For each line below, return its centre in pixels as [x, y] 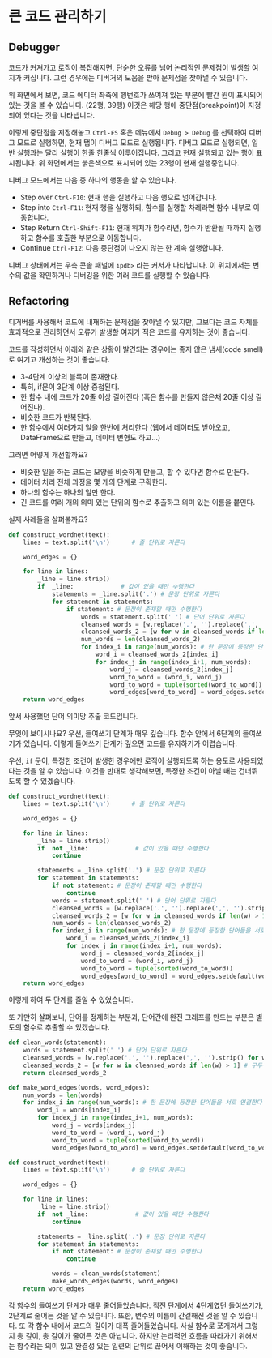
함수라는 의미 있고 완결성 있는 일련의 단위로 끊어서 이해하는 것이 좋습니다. [132, 1346]
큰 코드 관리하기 [57, 17]
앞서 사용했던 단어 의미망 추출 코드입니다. [73, 716]
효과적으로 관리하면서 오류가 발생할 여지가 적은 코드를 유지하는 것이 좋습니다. [130, 332]
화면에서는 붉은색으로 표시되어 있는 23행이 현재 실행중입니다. [144, 163]
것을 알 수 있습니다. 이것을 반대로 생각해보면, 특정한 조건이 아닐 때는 [130, 771]
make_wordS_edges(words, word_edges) [115, 1282]
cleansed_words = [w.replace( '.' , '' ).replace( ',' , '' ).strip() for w [144, 1058]
